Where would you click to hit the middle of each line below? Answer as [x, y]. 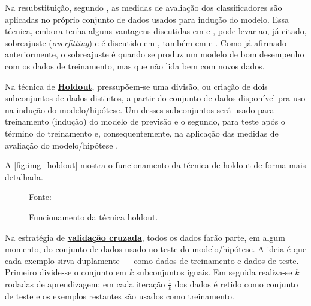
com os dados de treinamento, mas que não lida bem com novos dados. [135, 66]
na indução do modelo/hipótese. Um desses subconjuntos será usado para [140, 109]
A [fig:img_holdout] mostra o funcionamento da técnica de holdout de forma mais [155, 165]
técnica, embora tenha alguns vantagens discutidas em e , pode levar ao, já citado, [156, 31]
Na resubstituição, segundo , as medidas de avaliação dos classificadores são [144, 7]
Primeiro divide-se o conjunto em [66, 272]
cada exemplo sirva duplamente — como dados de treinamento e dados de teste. [152, 260]
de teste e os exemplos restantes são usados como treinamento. [120, 296]
